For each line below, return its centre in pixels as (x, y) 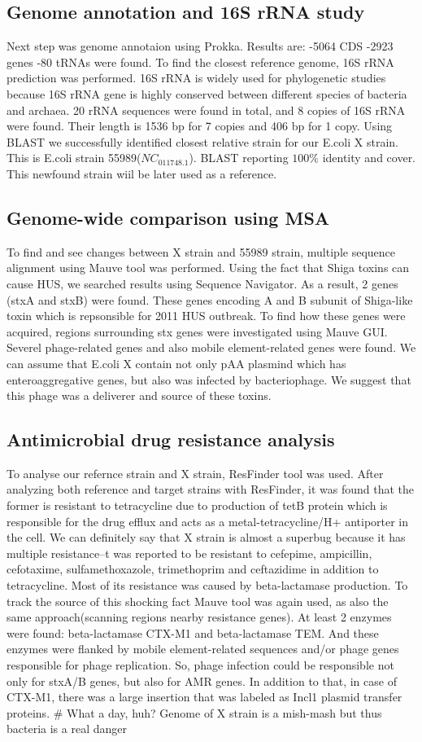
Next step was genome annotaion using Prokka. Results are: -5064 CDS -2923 (200, 46)
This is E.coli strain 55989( (74, 158)
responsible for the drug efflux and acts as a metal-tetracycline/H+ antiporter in (208, 521)
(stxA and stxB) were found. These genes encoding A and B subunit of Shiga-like (210, 299)
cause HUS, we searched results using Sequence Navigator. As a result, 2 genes (202, 283)
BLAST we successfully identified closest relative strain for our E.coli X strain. (202, 141)
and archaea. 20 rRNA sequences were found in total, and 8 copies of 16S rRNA (206, 110)
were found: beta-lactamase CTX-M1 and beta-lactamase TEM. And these (193, 632)
